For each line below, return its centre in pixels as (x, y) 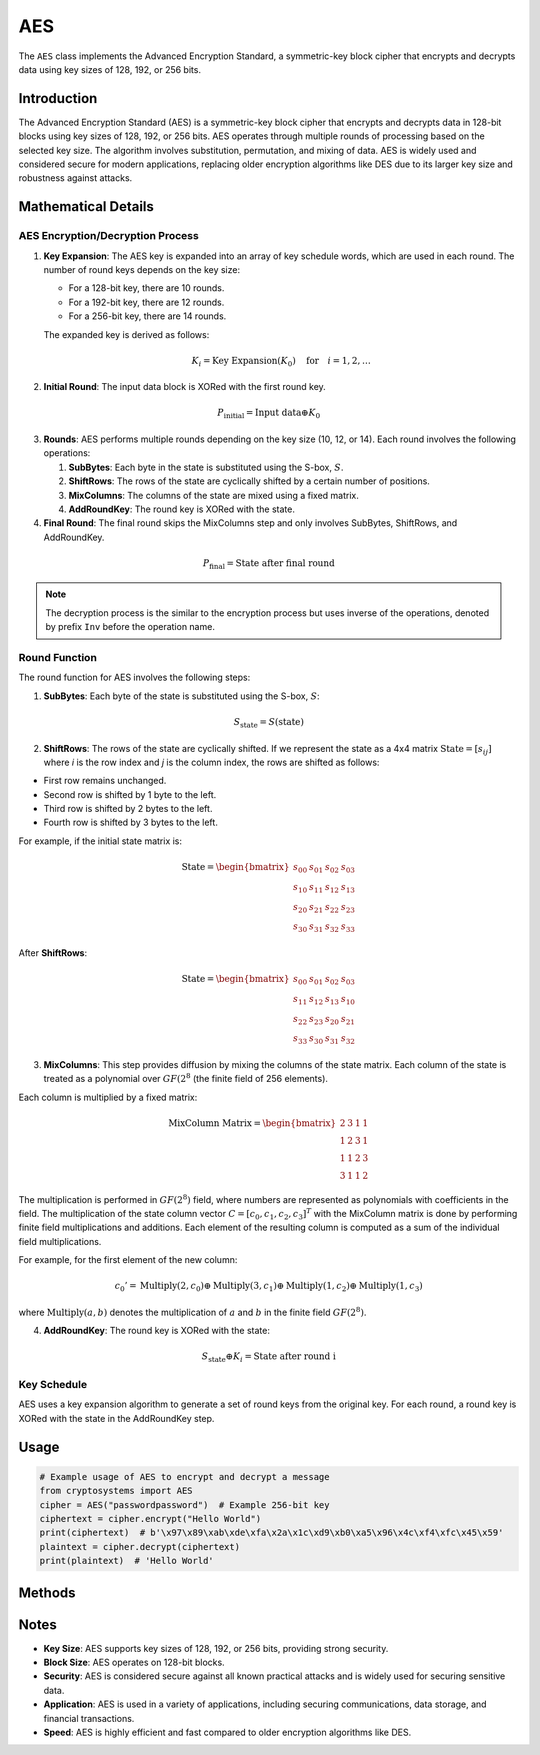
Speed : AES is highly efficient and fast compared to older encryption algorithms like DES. (227, 1732)
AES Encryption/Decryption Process (108, 236)
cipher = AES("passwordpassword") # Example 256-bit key (184, 1504)
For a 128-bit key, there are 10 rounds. (146, 288)
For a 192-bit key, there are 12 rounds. (146, 302)
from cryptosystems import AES (116, 1491)
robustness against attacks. (75, 178)
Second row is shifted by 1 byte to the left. (130, 794)
